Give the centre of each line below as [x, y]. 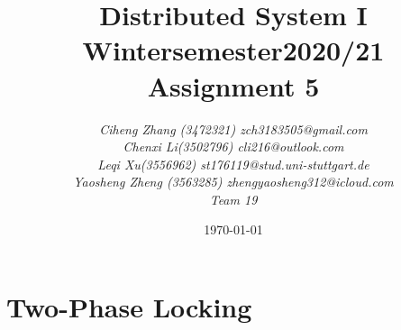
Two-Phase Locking [129, 307]
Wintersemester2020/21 [233, 50]
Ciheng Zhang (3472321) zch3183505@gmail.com [233, 128]
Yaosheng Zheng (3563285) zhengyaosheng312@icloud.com [233, 182]
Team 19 [233, 199]
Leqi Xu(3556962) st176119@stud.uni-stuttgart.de [233, 164]
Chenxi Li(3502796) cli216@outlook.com [233, 147]
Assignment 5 [233, 85]
